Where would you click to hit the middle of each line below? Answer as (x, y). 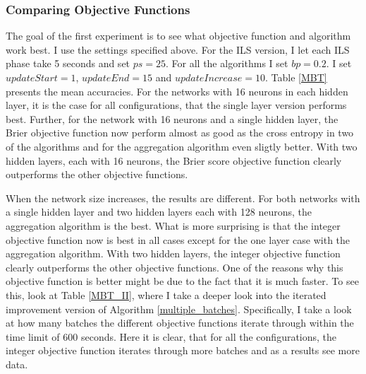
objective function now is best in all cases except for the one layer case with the (178, 239)
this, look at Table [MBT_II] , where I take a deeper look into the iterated (166, 294)
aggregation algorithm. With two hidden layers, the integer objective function (173, 253)
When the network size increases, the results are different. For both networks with (183, 198)
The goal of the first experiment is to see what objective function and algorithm (178, 36)
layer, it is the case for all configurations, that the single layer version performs (176, 105)
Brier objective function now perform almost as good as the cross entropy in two (180, 133)
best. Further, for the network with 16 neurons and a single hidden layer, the (172, 118)
